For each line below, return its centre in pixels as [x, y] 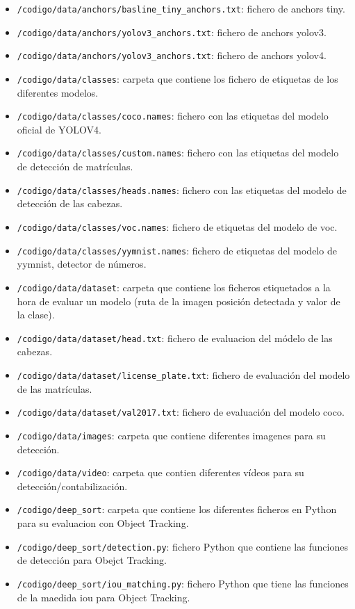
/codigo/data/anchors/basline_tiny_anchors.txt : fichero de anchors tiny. [181, 8]
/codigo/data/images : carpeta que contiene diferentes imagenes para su [171, 435]
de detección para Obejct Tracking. [92, 560]
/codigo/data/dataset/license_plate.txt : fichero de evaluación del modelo [183, 374]
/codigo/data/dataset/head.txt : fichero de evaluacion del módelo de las [175, 338]
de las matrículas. [55, 388]
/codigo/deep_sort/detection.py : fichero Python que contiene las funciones [182, 546]
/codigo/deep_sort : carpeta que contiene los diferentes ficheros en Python [177, 509]
